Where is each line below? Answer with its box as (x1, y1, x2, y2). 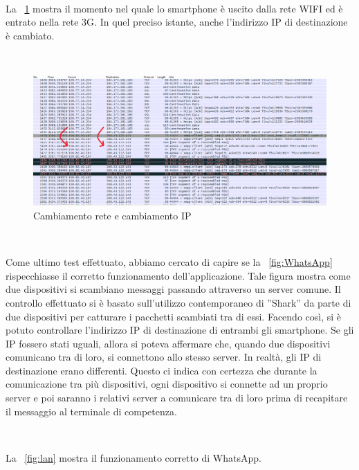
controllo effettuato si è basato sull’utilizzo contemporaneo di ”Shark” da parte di (6, 295, 351, 309)
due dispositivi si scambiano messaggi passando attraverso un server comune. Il (6, 282, 341, 296)
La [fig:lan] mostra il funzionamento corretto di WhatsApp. (6, 450, 261, 464)
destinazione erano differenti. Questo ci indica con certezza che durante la (6, 363, 317, 377)
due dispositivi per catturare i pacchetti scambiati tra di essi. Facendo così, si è (6, 309, 342, 323)
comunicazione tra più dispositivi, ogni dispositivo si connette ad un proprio (6, 377, 328, 391)
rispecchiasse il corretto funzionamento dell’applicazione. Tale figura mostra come (6, 268, 351, 282)
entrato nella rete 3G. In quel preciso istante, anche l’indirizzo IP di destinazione (6, 15, 348, 29)
